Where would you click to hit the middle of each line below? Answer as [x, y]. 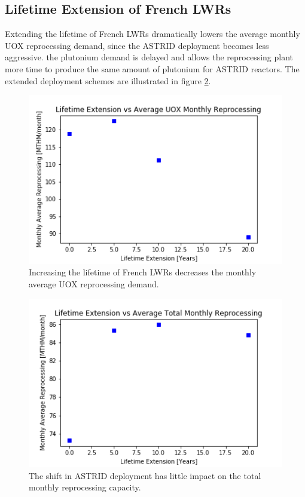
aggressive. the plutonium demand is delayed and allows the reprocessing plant [149, 57]
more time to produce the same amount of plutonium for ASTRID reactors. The [152, 68]
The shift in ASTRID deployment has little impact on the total [145, 475]
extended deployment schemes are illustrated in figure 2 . [108, 80]
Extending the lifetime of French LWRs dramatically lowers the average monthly [152, 34]
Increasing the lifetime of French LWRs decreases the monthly [143, 272]
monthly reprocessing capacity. [85, 487]
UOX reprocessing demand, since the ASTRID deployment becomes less [137, 45]
